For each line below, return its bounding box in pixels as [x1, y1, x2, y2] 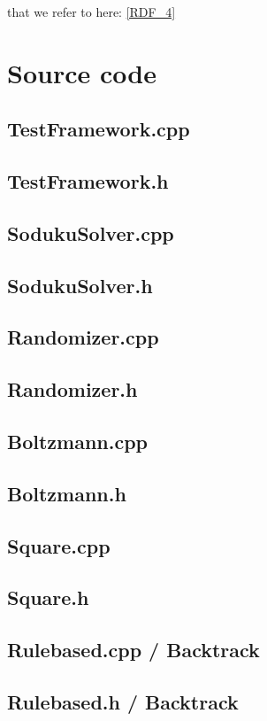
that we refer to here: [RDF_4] [7, 3, 176, 20]
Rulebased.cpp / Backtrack [7, 636, 260, 663]
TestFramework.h [7, 167, 169, 195]
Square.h [7, 584, 89, 611]
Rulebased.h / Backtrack [7, 687, 239, 715]
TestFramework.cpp [7, 115, 190, 143]
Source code [7, 54, 156, 90]
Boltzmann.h [7, 479, 126, 507]
